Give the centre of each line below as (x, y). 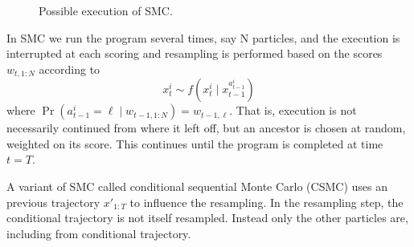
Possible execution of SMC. (106, 10)
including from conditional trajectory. (99, 233)
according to (70, 69)
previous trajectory (53, 202)
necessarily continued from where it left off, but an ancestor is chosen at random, (206, 128)
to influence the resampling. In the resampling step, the (266, 202)
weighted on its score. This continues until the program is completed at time (195, 143)
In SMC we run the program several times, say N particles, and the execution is (203, 37)
